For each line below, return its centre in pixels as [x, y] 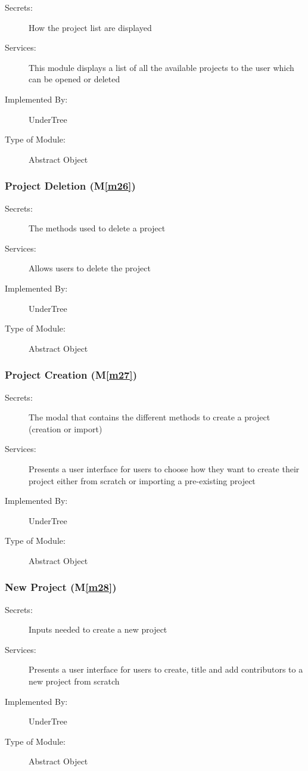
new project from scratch [74, 681]
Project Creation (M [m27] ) [71, 375]
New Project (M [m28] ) [61, 587]
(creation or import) [66, 428]
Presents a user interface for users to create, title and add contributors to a [166, 669]
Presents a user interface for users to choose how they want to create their [164, 468]
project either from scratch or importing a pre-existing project [142, 480]
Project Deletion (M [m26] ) [70, 186]
